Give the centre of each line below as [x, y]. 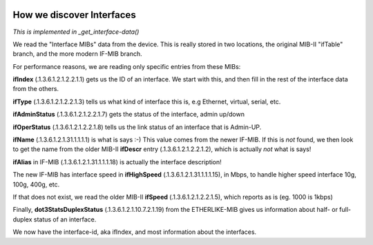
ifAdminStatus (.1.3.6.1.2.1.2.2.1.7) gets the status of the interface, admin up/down [129, 115]
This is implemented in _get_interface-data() [76, 32]
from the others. [36, 89]
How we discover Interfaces [74, 15]
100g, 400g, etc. [36, 184]
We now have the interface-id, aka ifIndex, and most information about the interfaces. [135, 232]
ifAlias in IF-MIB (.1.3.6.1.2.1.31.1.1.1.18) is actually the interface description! [117, 161]
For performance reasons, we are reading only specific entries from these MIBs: [127, 66]
